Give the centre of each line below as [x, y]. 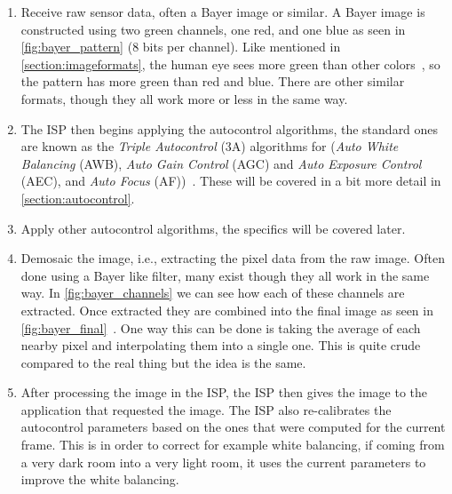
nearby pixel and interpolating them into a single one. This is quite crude [221, 345]
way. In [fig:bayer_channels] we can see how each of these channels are [213, 293]
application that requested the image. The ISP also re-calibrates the [206, 409]
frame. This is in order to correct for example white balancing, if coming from [233, 445]
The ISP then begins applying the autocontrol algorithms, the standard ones [230, 128]
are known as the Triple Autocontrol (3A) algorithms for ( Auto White [210, 146]
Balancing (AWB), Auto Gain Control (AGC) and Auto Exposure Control [221, 163]
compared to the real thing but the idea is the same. [163, 362]
